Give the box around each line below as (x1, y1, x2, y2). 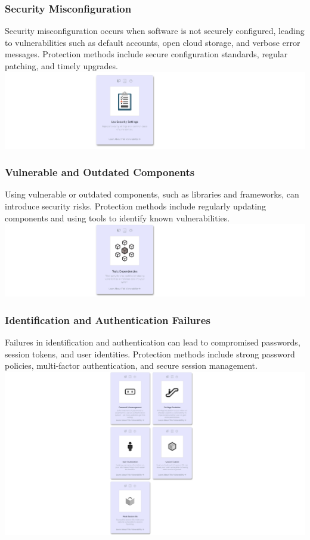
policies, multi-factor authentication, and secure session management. (5, 359, 258, 372)
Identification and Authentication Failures (5, 312, 210, 327)
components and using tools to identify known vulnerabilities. (5, 211, 230, 224)
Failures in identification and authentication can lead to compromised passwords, (5, 336, 300, 348)
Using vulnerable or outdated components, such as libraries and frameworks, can (5, 188, 299, 200)
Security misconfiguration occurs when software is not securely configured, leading (5, 24, 305, 37)
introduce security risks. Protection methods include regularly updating (5, 200, 266, 212)
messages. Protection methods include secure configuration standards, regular (5, 48, 288, 60)
